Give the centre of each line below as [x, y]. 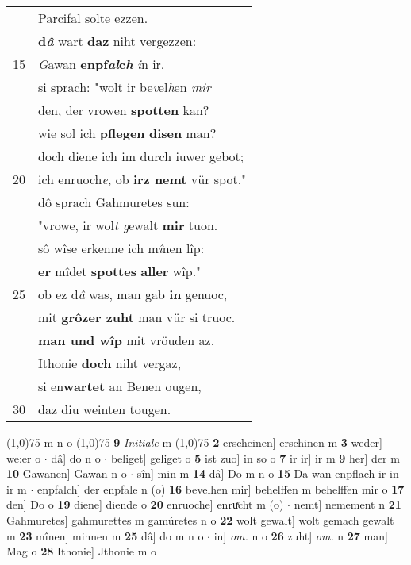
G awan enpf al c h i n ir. [102, 64]
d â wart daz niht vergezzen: [117, 41]
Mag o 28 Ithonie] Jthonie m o [81, 551]
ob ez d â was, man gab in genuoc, [133, 294]
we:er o [24, 457]
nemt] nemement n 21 [348, 504]
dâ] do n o [76, 457]
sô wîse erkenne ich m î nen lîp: [121, 248]
